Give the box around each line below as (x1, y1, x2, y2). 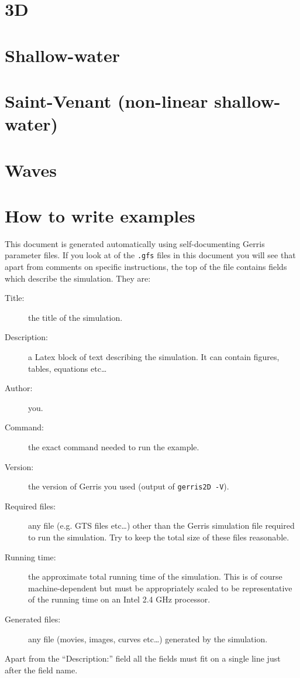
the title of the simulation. (28, 311, 123, 323)
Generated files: (5, 613, 61, 625)
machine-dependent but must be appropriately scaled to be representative (28, 581, 292, 594)
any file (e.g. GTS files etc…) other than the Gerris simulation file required (28, 519, 295, 532)
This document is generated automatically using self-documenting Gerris (5, 237, 265, 249)
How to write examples (5, 203, 195, 227)
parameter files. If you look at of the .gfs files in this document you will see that (5, 249, 296, 261)
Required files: (5, 499, 56, 512)
